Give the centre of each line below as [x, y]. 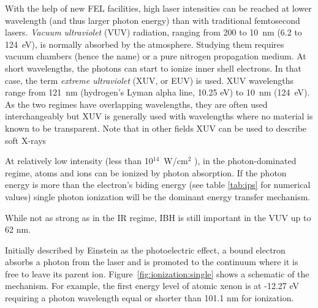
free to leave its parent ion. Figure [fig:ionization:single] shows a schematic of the [157, 273]
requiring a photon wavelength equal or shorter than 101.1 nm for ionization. [150, 298]
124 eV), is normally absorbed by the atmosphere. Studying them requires [145, 44]
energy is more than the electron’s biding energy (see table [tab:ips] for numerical [158, 185]
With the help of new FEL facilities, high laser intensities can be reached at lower [158, 8]
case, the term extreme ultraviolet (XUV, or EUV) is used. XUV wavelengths [150, 80]
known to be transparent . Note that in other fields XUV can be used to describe [156, 128]
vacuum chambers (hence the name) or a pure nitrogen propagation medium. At [156, 56]
